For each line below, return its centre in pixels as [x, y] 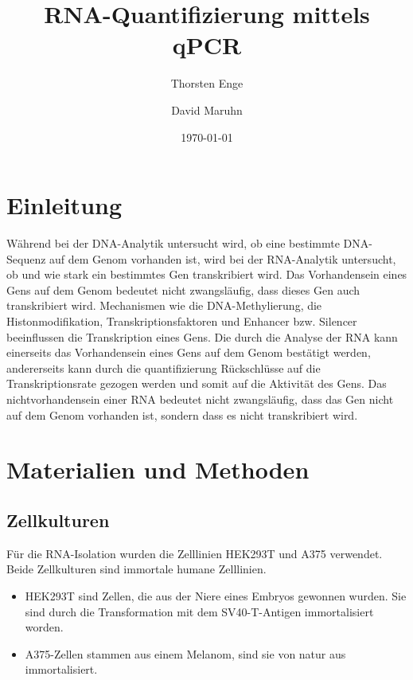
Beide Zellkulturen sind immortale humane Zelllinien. [136, 569]
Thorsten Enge [207, 83]
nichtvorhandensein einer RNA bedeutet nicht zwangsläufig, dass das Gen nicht [200, 399]
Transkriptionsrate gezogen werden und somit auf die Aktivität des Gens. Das [197, 383]
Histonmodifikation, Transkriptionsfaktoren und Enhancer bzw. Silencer [182, 321]
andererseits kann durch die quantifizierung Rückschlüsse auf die [164, 367]
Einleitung [64, 205]
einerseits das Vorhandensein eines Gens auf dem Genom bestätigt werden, [189, 352]
